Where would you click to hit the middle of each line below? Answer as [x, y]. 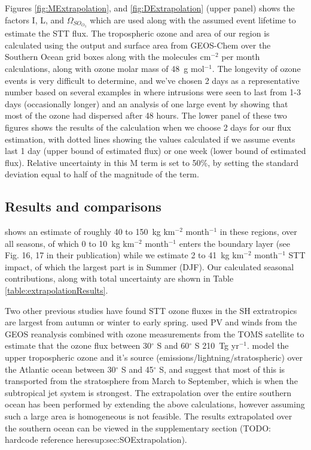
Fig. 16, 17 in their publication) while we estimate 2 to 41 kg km [124, 255]
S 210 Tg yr [217, 345]
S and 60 [173, 345]
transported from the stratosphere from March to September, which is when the [151, 381]
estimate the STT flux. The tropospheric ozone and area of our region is [137, 33]
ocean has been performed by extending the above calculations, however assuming [155, 404]
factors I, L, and [35, 19]
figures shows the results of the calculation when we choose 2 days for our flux [148, 127]
